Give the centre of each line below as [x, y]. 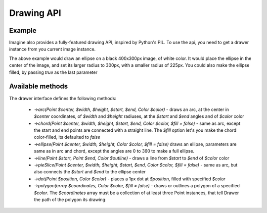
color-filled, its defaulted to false [67, 137]
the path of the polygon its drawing [70, 200]
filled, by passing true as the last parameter [53, 72]
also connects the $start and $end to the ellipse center [90, 172]
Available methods [39, 86]
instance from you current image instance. [52, 49]
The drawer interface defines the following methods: [63, 98]
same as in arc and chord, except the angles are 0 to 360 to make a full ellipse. [114, 151]
